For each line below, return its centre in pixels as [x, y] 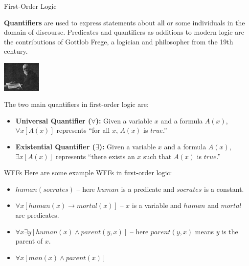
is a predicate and [148, 189]
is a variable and [157, 205]
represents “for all [83, 130]
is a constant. [224, 189]
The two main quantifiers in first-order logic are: [76, 104]
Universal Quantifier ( [53, 120]
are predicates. [37, 215]
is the [230, 231]
